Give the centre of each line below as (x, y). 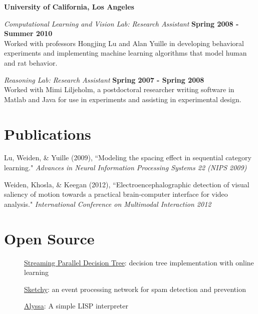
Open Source (49, 238)
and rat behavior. (31, 62)
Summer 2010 (28, 33)
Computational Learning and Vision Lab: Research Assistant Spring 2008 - (121, 23)
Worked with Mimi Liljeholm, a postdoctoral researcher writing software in (119, 89)
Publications (48, 133)
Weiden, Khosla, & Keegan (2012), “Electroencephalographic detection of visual (127, 184)
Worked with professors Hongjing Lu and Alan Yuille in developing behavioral (124, 43)
